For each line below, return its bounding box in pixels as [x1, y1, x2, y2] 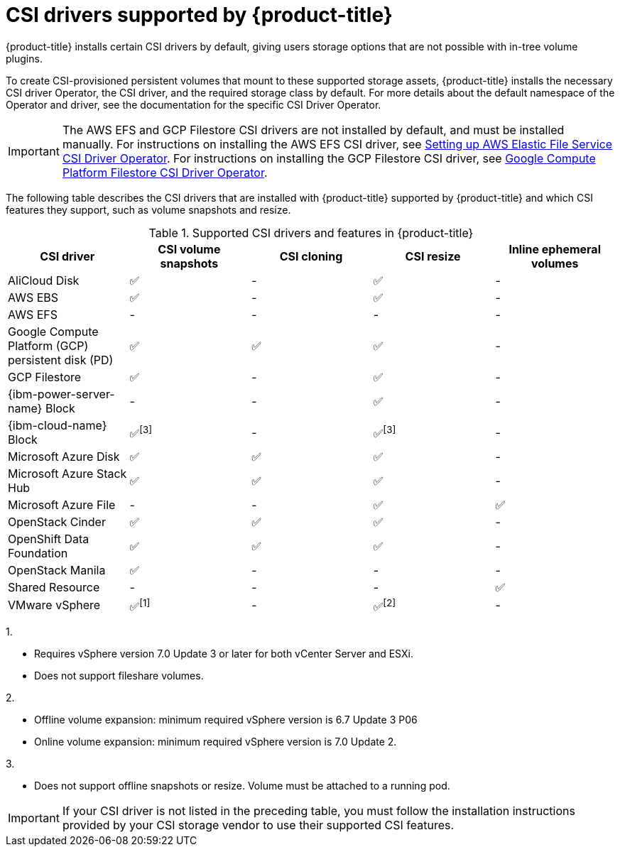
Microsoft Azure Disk [8, 449, 120, 464]
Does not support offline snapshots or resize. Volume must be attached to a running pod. [34, 780, 450, 792]
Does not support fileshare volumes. [34, 670, 204, 682]
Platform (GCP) [8, 338, 89, 353]
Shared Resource [8, 579, 100, 594]
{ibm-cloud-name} [8, 417, 107, 432]
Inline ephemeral [508, 241, 601, 256]
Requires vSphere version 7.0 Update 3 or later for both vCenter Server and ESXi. [34, 648, 413, 660]
